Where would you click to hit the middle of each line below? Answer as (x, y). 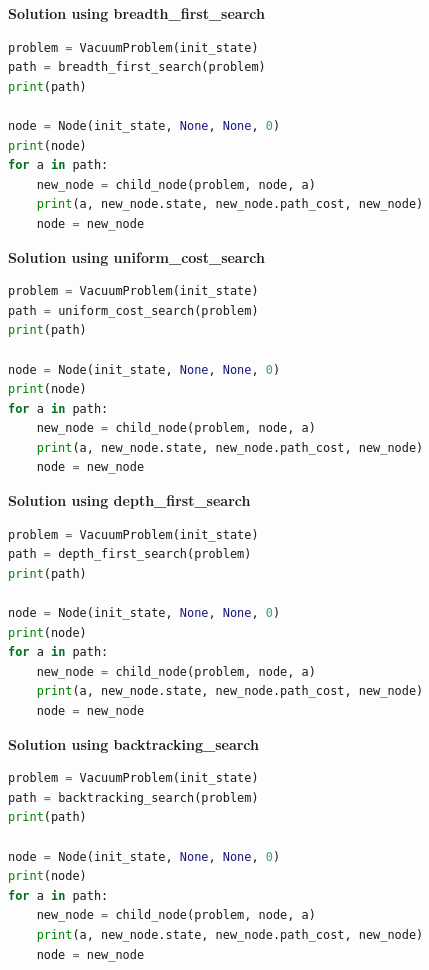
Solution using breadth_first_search (136, 13)
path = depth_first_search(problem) (130, 554)
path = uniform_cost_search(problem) (133, 310)
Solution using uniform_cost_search (136, 256)
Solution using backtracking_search (133, 743)
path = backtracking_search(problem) (133, 797)
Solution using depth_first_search (129, 500)
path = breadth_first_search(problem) (137, 67)
